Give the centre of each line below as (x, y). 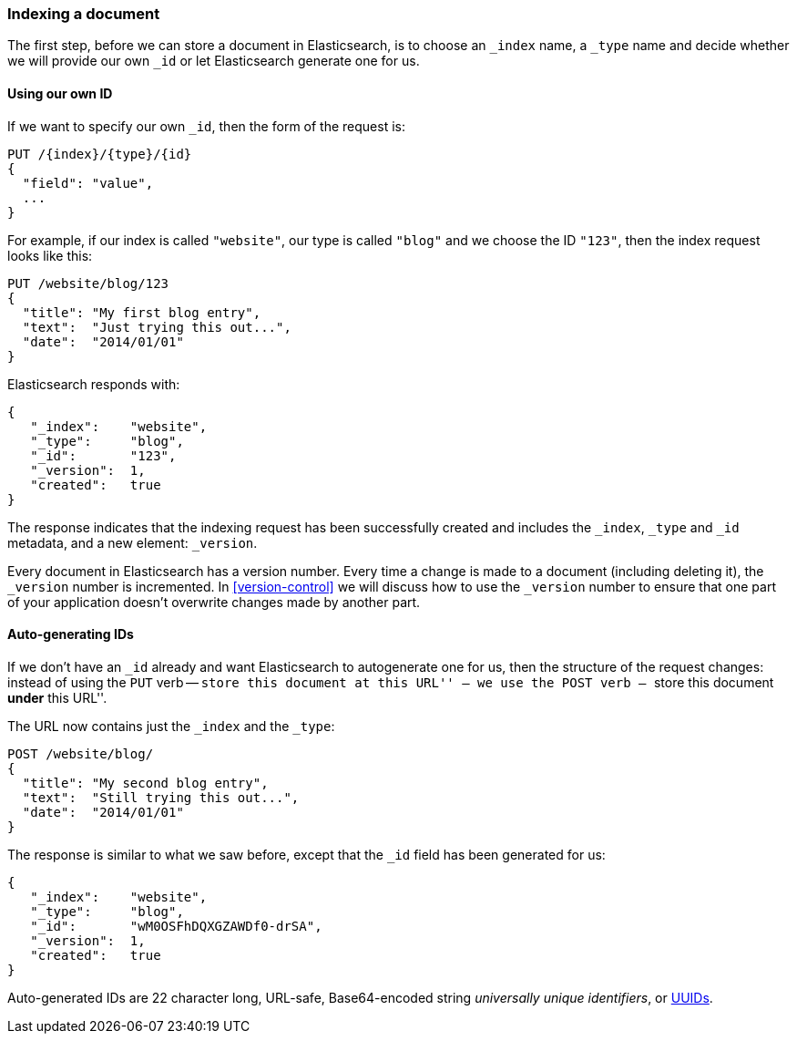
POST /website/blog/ (81, 753)
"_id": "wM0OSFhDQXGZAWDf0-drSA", (176, 926)
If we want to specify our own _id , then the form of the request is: (206, 126)
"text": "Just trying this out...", (157, 327)
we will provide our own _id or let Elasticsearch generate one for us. (214, 61)
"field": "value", (88, 183)
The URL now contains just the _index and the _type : (171, 726)
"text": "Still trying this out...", (161, 797)
